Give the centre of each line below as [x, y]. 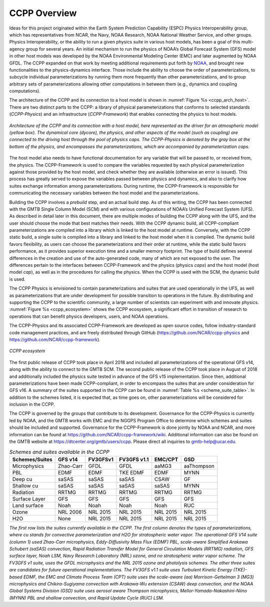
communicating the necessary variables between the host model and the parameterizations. [104, 193]
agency [17, 49]
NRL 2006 [70, 512]
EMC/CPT [166, 459]
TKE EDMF [132, 472]
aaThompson [199, 466]
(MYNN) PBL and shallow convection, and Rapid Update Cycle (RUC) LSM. [87, 597]
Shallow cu [25, 485]
